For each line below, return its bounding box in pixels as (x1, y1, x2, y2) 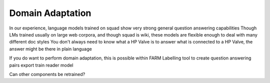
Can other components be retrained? (9, 71, 85, 77)
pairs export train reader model (9, 62, 73, 68)
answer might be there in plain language (9, 45, 92, 52)
